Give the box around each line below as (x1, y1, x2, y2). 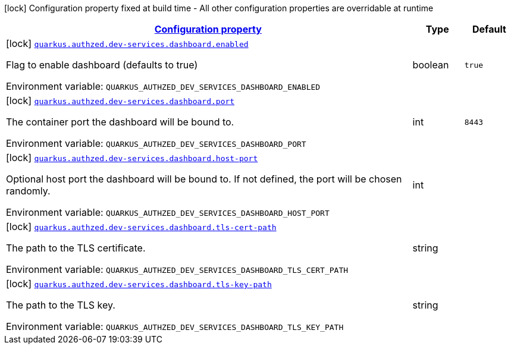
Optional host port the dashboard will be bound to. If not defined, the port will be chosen (6, 173, 402, 185)
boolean (412, 59, 449, 71)
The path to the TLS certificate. (6, 242, 146, 254)
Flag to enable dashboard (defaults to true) (6, 59, 198, 71)
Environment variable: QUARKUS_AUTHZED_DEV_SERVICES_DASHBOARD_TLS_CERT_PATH (6, 263, 349, 275)
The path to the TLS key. (6, 299, 115, 311)
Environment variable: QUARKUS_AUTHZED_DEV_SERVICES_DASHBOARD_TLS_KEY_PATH (6, 320, 344, 332)
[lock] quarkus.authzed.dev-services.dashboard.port (6, 95, 235, 106)
